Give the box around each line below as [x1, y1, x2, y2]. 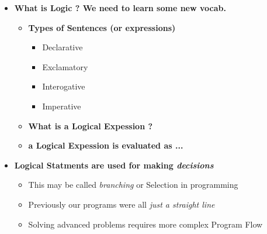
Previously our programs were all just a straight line [28, 198, 215, 210]
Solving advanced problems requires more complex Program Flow [28, 218, 263, 230]
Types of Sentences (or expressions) [28, 21, 176, 33]
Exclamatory [42, 60, 88, 73]
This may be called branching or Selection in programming [28, 178, 238, 191]
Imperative [42, 99, 81, 112]
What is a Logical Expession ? [28, 119, 153, 132]
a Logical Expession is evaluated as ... [28, 139, 183, 152]
